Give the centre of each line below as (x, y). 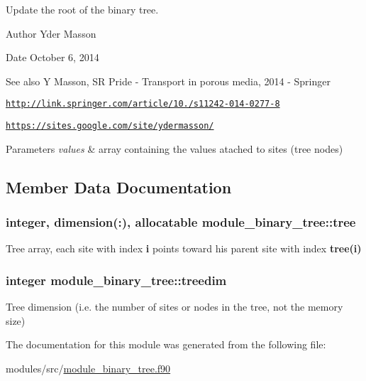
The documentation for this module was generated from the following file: (166, 344)
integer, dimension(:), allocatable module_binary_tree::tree (181, 221)
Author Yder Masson (51, 33)
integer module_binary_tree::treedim (116, 280)
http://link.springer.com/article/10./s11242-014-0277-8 (143, 104)
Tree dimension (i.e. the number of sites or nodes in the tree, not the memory (174, 307)
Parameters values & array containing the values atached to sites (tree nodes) (174, 148)
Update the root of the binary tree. (82, 9)
